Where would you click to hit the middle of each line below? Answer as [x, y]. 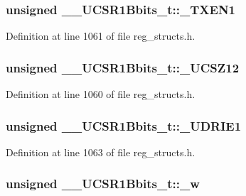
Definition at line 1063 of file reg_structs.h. [101, 152]
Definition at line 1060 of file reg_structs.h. [101, 94]
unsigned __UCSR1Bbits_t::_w [103, 184]
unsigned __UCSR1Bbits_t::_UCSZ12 [123, 67]
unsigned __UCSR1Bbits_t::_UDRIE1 [124, 125]
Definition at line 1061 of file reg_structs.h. [101, 36]
